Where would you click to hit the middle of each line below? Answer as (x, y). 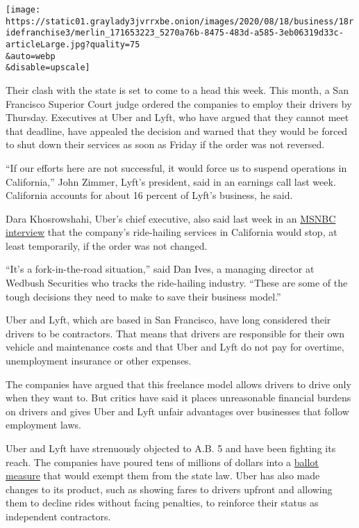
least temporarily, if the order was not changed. (107, 245)
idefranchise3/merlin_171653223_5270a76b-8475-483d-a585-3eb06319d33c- (175, 33)
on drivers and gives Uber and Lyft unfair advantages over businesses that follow (177, 411)
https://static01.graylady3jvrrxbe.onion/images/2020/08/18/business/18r (180, 21)
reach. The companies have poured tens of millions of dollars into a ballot (162, 462)
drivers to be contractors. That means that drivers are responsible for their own (175, 333)
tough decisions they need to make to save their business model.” (143, 296)
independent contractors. (58, 516)
